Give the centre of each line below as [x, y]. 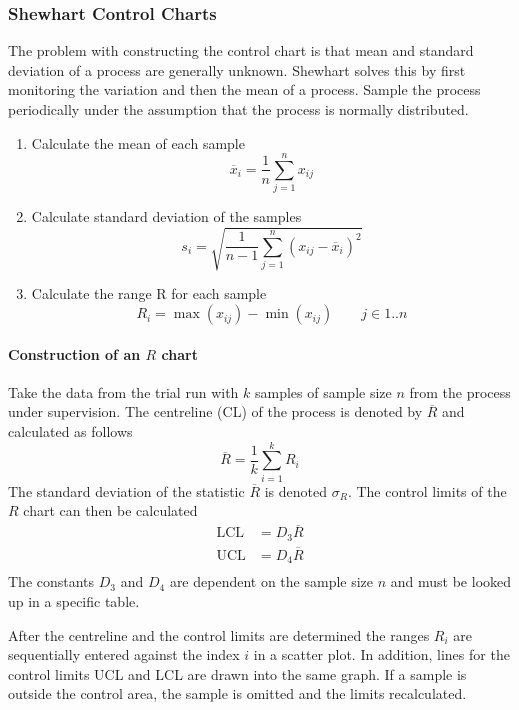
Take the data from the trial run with [123, 391]
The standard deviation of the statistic [126, 490]
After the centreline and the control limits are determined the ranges [219, 634]
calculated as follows [70, 431]
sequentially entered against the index [124, 654]
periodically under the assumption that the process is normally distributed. [238, 109]
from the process [460, 391]
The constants [51, 581]
